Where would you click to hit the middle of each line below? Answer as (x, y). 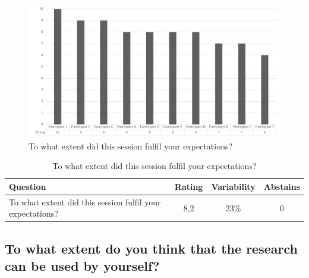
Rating (189, 186)
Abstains (282, 186)
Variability (233, 186)
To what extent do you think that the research (151, 248)
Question (28, 186)
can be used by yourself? (82, 266)
